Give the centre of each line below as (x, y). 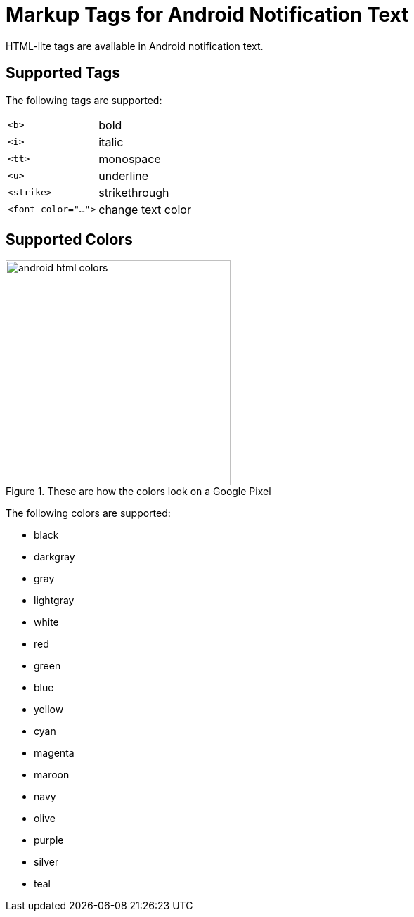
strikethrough (134, 192)
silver (46, 862)
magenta (54, 753)
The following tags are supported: (84, 100)
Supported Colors (69, 240)
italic (111, 142)
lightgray (54, 601)
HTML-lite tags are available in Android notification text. (135, 46)
